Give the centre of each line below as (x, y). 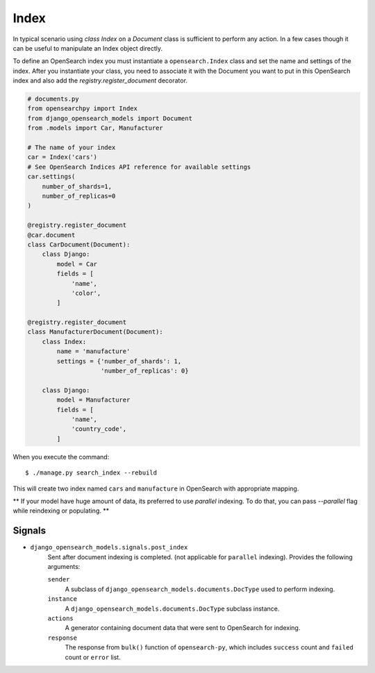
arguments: (64, 566)
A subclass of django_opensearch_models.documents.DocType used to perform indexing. (200, 589)
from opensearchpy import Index (83, 109)
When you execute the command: (61, 457)
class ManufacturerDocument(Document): (95, 332)
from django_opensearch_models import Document (110, 118)
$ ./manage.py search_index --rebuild (91, 473)
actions (61, 618)
